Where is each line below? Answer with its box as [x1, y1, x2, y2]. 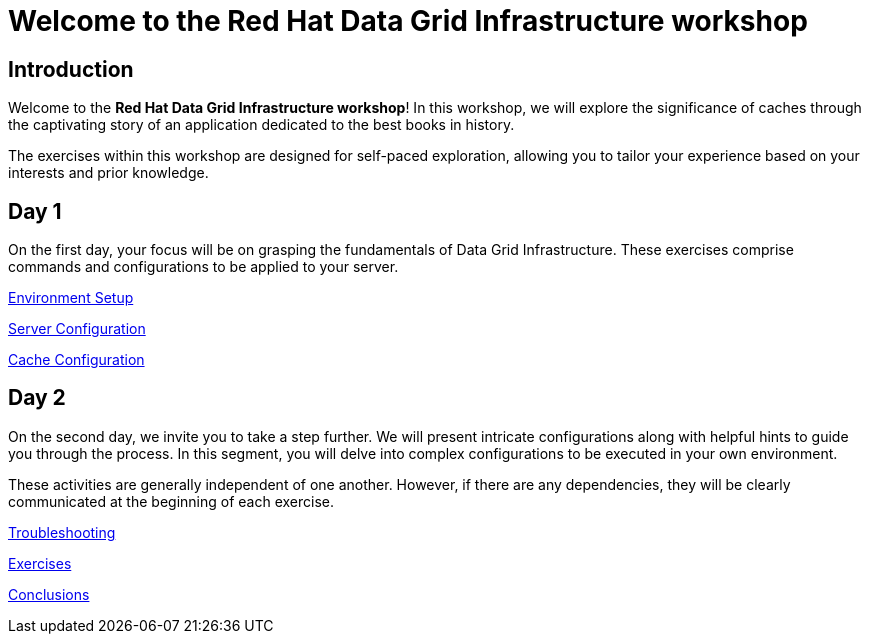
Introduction [8, 56, 134, 82]
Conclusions [8, 585, 90, 603]
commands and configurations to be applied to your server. [8, 258, 399, 276]
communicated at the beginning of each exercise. [8, 492, 334, 510]
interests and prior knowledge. [8, 164, 209, 182]
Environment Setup [8, 289, 134, 307]
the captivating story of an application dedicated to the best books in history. [8, 116, 515, 134]
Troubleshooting [8, 523, 116, 541]
